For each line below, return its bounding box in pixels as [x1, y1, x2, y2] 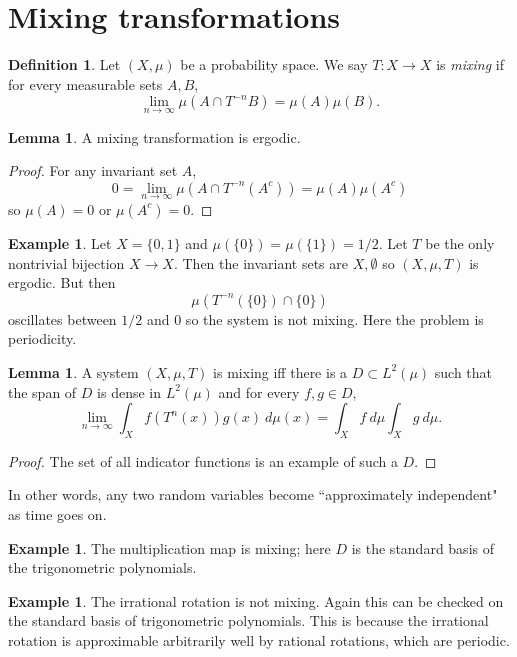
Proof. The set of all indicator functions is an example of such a [8, 450, 398, 471]
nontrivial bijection [8, 252, 125, 273]
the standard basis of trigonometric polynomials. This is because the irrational [8, 610, 489, 631]
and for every [218, 381, 300, 402]
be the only [425, 232, 495, 253]
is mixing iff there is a [213, 361, 348, 382]
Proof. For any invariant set [8, 160, 178, 181]
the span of [8, 381, 77, 402]
